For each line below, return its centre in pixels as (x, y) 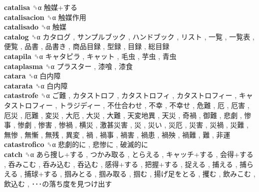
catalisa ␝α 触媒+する (41, 7)
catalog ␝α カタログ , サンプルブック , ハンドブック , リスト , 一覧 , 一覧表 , (129, 36)
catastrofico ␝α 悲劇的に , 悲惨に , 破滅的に (76, 144)
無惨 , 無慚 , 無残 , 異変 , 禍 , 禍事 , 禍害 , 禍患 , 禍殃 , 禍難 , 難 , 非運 (117, 134)
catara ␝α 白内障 (32, 76)
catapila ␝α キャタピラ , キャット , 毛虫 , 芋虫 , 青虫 (90, 56)
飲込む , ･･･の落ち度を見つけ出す (58, 183)
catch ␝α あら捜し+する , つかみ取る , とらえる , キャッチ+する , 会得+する (129, 154)
